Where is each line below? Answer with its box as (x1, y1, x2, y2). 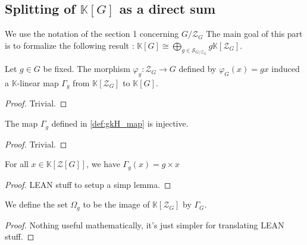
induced (271, 62, 300, 75)
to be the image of (83, 198, 150, 211)
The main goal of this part (206, 27, 303, 40)
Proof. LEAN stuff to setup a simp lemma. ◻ (5, 178, 171, 190)
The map (5, 117, 38, 130)
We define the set (5, 198, 68, 211)
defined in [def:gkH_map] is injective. (51, 117, 189, 130)
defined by (178, 62, 217, 75)
